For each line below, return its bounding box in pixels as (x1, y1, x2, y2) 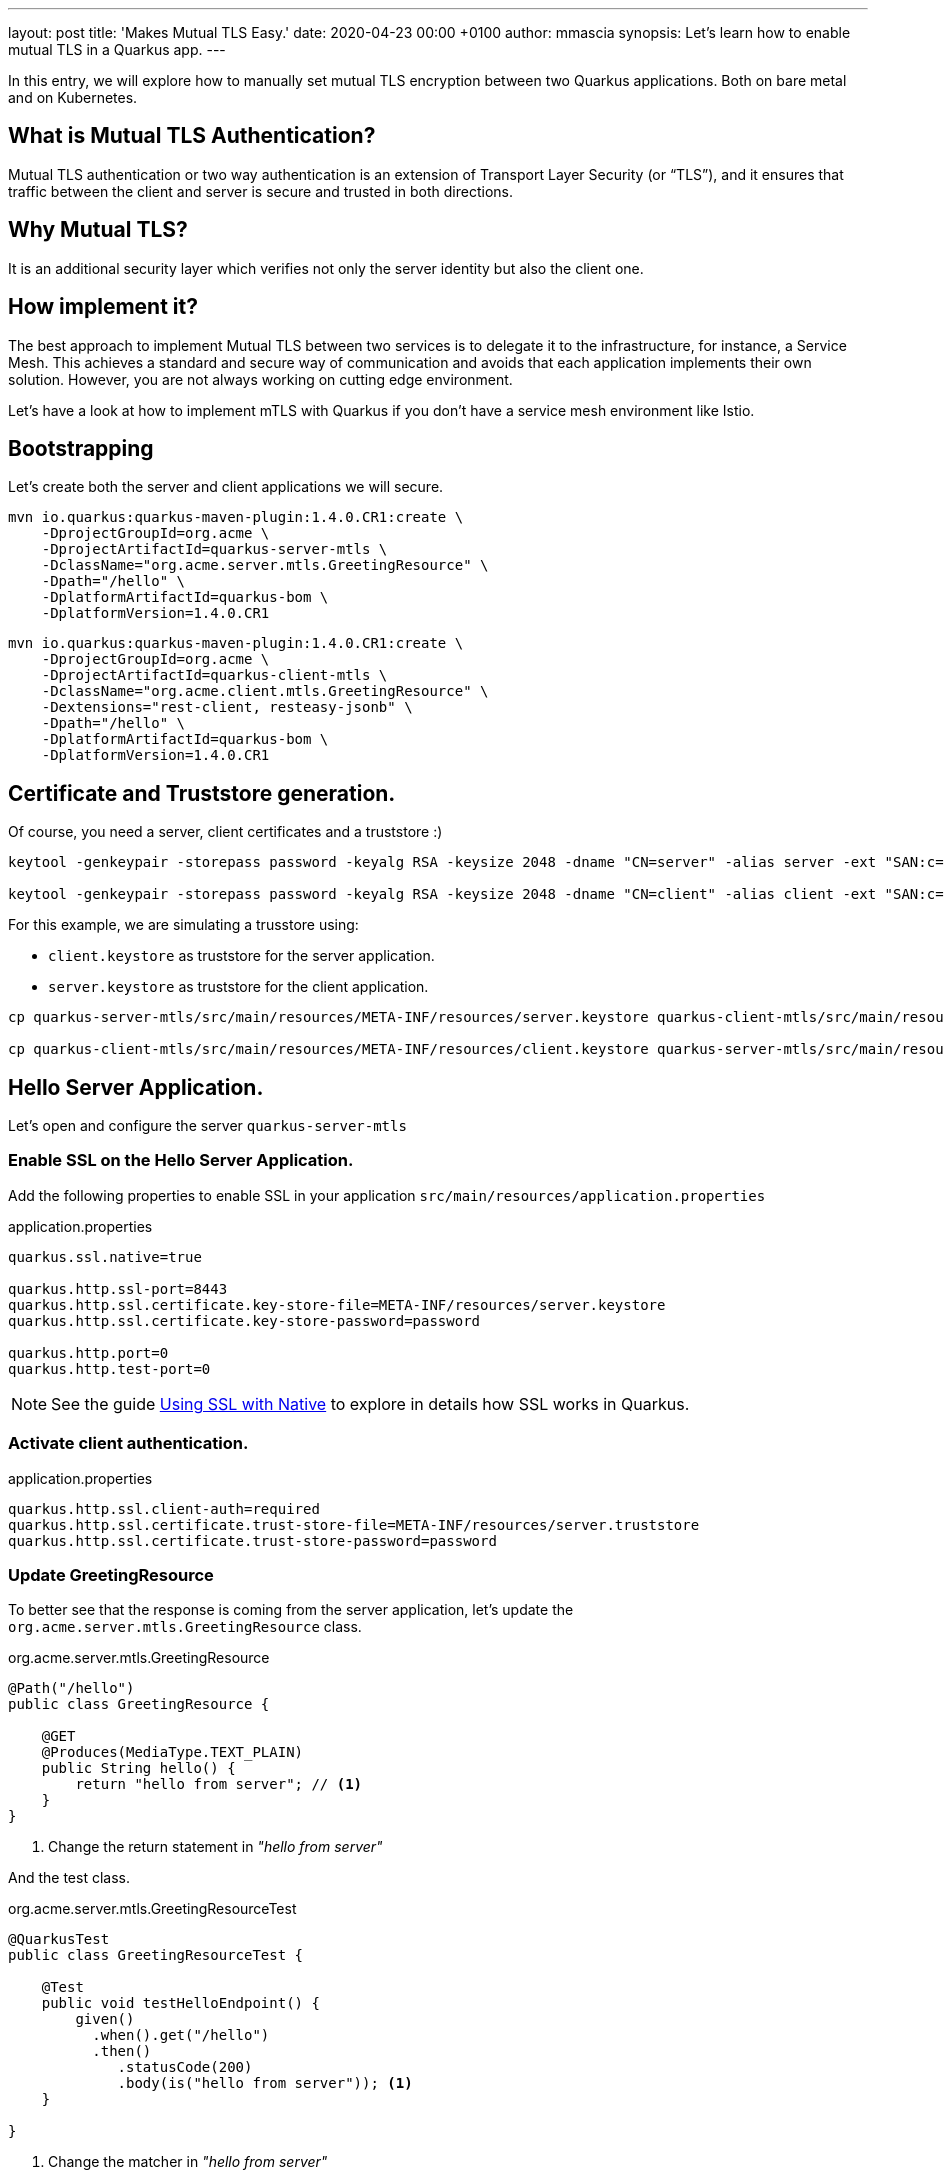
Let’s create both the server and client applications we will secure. (8, 478, 444, 496)
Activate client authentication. (8, 1433, 249, 1454)
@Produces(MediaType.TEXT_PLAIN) (41, 1744, 304, 1761)
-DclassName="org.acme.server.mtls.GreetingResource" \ (41, 557, 489, 574)
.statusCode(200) (117, 2059, 253, 2076)
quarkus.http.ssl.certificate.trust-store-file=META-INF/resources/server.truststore (8, 1516, 700, 1533)
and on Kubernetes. (8, 89, 138, 106)
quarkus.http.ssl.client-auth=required (8, 1500, 320, 1517)
